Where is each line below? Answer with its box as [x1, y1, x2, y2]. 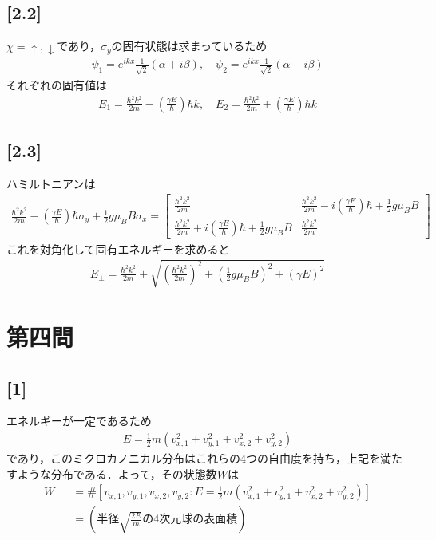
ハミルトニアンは [6, 175, 96, 191]
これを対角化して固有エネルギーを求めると [6, 240, 230, 257]
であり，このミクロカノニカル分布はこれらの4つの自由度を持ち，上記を [6, 450, 380, 467]
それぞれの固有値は [6, 76, 107, 93]
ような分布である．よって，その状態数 [17, 465, 217, 482]
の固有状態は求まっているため [111, 37, 268, 54]
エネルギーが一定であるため [6, 412, 152, 429]
